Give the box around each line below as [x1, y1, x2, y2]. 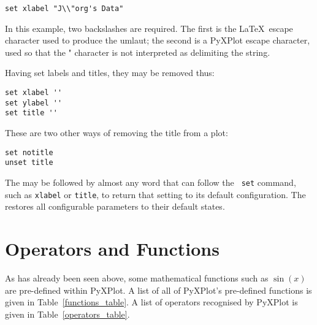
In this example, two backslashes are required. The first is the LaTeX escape [5, 21, 293, 34]
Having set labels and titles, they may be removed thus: [5, 66, 215, 79]
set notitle [5, 148, 53, 157]
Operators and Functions [5, 236, 220, 261]
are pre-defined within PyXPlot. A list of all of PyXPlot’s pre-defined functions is [5, 283, 312, 296]
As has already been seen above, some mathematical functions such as [5, 271, 269, 284]
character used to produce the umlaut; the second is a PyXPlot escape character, [5, 34, 310, 47]
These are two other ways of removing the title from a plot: [5, 126, 228, 139]
